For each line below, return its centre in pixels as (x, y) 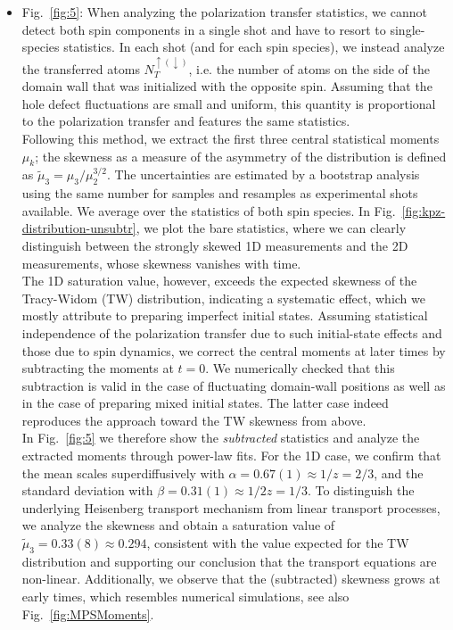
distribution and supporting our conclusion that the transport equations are (229, 561)
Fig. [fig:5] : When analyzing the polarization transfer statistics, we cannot (224, 12)
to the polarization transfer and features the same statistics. (186, 121)
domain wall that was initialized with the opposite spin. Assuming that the (227, 86)
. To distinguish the (361, 490)
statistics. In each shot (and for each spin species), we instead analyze (254, 47)
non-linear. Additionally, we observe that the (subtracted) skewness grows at (231, 579)
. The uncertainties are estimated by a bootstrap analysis (263, 174)
